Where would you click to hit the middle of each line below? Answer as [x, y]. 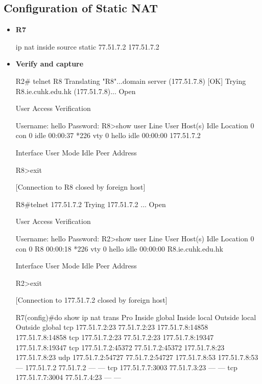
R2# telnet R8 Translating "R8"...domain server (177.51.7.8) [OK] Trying [131, 81]
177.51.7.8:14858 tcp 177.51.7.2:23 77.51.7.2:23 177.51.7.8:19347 [115, 337]
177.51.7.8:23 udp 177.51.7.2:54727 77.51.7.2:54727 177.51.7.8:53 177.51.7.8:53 [137, 357]
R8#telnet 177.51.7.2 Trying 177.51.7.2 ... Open [91, 204]
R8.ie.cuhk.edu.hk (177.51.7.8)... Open [76, 91]
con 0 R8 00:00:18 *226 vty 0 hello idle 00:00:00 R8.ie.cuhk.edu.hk [119, 248]
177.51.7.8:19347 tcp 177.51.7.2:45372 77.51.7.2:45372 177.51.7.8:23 [120, 347]
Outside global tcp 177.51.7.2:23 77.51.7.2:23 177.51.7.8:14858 [112, 327]
